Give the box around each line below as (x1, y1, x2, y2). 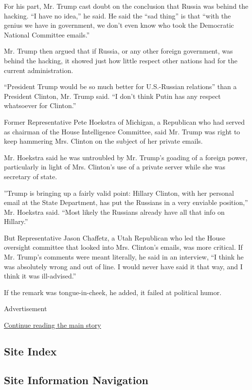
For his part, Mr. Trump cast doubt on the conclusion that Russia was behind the (4, 1, 249, 11)
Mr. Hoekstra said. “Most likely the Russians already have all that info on (4, 206, 225, 217)
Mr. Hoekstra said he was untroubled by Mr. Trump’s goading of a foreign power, (4, 152, 248, 162)
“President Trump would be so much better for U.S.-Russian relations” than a (4, 81, 237, 92)
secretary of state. (4, 171, 57, 181)
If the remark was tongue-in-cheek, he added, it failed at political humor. (4, 287, 222, 297)
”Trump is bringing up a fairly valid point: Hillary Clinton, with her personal (4, 187, 234, 198)
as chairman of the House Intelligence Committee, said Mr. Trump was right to (4, 126, 240, 136)
